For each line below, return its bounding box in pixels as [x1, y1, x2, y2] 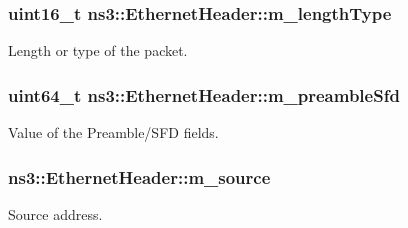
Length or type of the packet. [8, 40, 188, 61]
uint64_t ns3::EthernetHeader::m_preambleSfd [8, 82, 400, 107]
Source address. [8, 203, 103, 224]
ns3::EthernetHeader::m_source [8, 164, 271, 189]
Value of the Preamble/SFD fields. [8, 122, 219, 143]
